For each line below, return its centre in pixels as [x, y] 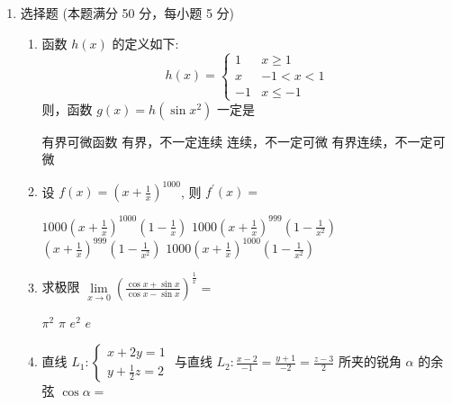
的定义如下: [145, 43]
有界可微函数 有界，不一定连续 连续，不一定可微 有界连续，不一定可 [244, 141]
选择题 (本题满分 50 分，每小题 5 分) [127, 13]
